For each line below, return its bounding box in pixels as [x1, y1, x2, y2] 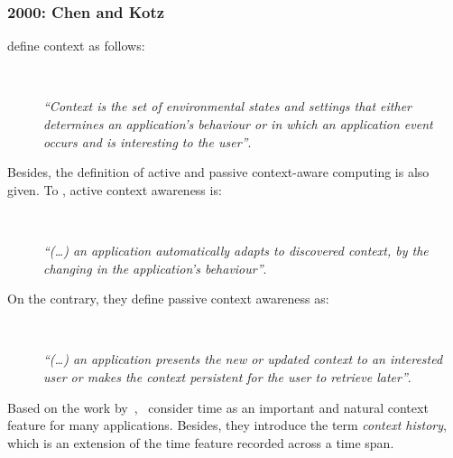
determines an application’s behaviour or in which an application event [43, 115, 433, 133]
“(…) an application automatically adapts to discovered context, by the [43, 240, 429, 259]
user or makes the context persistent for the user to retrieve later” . [43, 367, 411, 386]
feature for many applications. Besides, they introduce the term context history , [7, 416, 447, 435]
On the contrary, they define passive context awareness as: [7, 289, 329, 308]
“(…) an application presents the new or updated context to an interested [43, 350, 443, 369]
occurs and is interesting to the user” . [43, 132, 252, 151]
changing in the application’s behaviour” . [43, 258, 267, 277]
